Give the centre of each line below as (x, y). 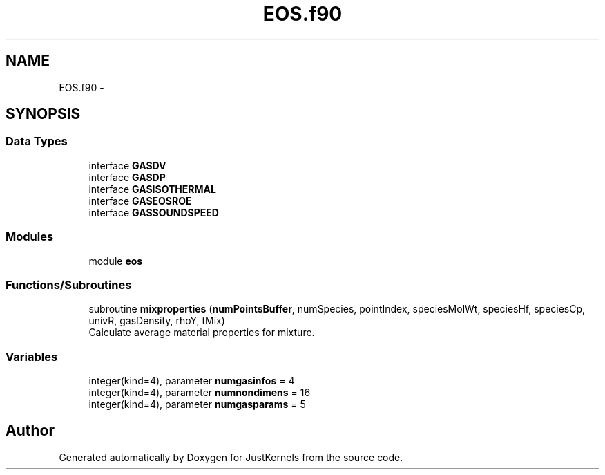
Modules (30, 237)
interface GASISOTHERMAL (152, 189)
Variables (32, 356)
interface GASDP (127, 177)
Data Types (37, 141)
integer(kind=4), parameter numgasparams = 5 (197, 404)
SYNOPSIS (43, 114)
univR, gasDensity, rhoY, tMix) (157, 321)
